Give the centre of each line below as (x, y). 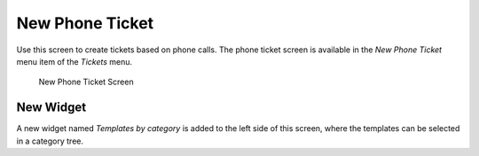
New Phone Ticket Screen (86, 82)
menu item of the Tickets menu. (75, 61)
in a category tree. (50, 141)
